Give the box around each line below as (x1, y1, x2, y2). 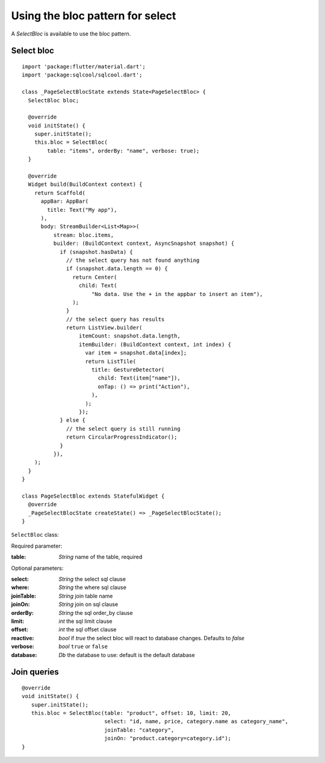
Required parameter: (11, 542, 63, 549)
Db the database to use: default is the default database (58, 651, 195, 658)
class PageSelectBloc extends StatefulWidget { (22, 492, 165, 499)
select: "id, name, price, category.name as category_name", (104, 718, 289, 725)
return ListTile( (85, 358, 137, 365)
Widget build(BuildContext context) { (28, 181, 143, 188)
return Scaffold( (34, 190, 85, 196)
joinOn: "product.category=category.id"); (104, 735, 232, 742)
